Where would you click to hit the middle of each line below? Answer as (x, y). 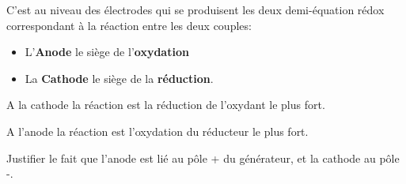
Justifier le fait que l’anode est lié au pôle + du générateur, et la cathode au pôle (203, 158)
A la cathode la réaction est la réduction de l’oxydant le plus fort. (166, 105)
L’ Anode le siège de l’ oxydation (107, 52)
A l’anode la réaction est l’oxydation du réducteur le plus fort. (157, 131)
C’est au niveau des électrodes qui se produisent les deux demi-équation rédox (195, 9)
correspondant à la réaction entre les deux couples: (129, 25)
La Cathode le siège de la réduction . (119, 78)
